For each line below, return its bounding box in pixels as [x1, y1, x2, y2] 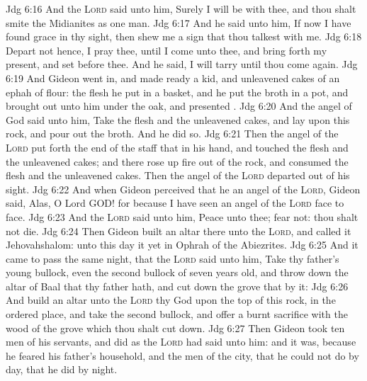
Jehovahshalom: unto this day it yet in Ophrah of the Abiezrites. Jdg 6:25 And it [6, 237, 358, 252]
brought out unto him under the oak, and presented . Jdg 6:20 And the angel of [6, 98, 352, 113]
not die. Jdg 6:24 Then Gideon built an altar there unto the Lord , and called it [6, 223, 351, 238]
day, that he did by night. [6, 362, 118, 377]
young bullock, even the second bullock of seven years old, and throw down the [6, 265, 349, 280]
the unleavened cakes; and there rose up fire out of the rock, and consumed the [6, 154, 349, 169]
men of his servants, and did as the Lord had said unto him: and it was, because [6, 334, 356, 349]
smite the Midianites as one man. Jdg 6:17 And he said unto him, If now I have [6, 15, 351, 30]
